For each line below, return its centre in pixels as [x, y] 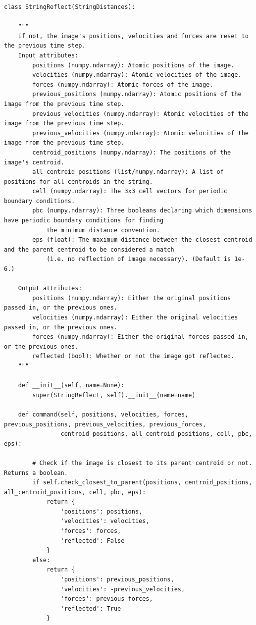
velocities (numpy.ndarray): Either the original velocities [135, 317]
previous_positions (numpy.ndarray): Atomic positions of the [137, 94]
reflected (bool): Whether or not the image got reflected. [133, 356]
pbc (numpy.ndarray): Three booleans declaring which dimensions [142, 211]
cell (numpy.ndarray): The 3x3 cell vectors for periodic [130, 191]
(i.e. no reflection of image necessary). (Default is [139, 259]
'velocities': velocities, [105, 521]
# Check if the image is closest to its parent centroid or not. [142, 463]
